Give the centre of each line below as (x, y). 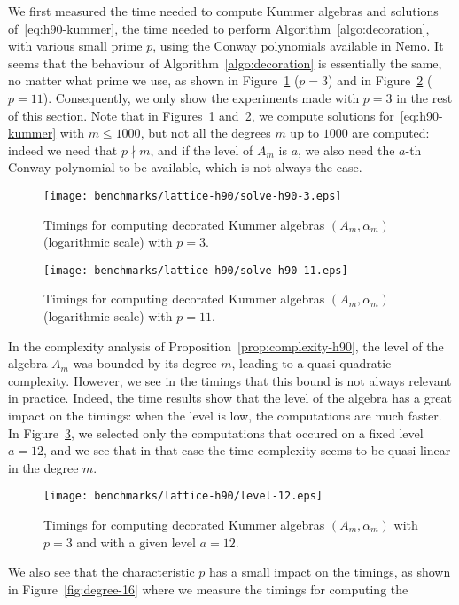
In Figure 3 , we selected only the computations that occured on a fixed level (216, 432)
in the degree (43, 467)
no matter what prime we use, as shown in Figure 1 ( (154, 80)
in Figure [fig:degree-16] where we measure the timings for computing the (208, 589)
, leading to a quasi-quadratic (311, 363)
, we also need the (346, 149)
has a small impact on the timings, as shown (330, 572)
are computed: (391, 133)
